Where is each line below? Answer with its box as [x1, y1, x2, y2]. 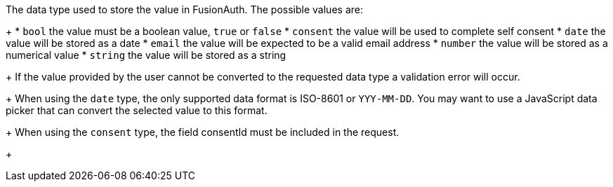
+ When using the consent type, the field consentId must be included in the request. [6, 126, 400, 138]
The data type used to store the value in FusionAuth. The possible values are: [6, 4, 363, 15]
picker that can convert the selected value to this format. [6, 104, 268, 116]
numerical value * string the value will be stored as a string [6, 49, 286, 61]
